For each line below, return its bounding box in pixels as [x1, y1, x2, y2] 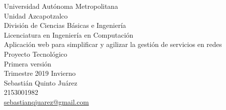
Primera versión [4, 58, 51, 68]
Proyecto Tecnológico [4, 48, 68, 59]
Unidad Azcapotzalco [4, 10, 68, 21]
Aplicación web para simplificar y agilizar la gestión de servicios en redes [4, 39, 222, 49]
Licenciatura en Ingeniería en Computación [4, 29, 134, 40]
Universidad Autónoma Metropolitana [4, 1, 118, 11]
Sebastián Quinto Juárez [4, 77, 78, 88]
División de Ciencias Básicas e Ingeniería [4, 20, 126, 30]
